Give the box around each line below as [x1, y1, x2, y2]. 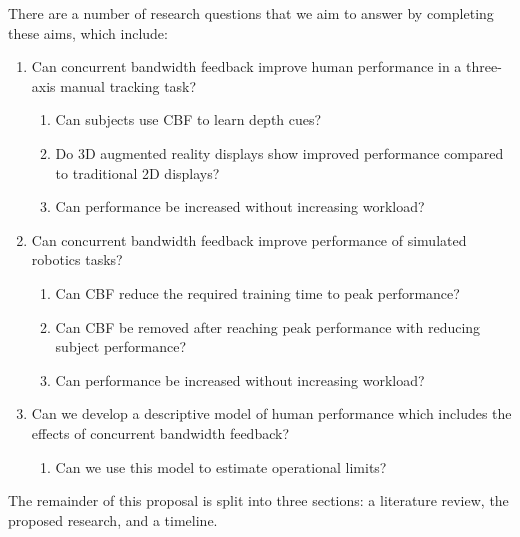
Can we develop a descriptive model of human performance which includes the [31, 403, 512, 424]
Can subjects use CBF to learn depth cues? [55, 109, 322, 130]
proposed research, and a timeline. [8, 509, 218, 530]
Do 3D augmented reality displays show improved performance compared [55, 142, 504, 163]
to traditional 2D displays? [55, 162, 220, 183]
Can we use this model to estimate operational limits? [55, 456, 387, 477]
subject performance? [55, 336, 187, 357]
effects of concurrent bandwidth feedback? [31, 422, 290, 443]
